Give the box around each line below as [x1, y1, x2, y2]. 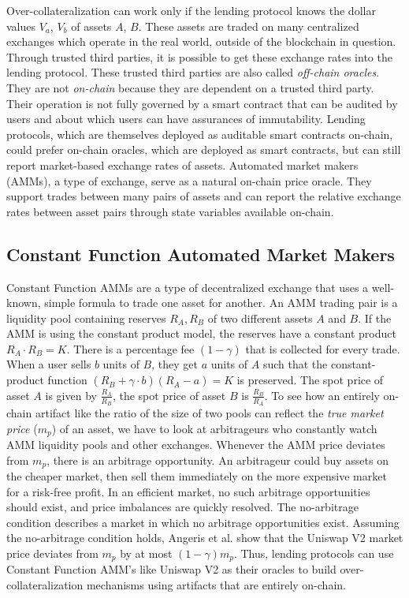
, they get [151, 356, 198, 372]
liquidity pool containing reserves [6, 309, 166, 326]
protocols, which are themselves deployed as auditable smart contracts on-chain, [6, 125, 393, 142]
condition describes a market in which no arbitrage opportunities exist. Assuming [6, 514, 400, 530]
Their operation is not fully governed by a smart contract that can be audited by [6, 95, 398, 111]
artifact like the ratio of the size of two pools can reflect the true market [35, 404, 384, 420]
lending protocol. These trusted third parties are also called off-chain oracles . [6, 64, 380, 80]
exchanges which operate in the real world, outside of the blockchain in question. [6, 33, 396, 50]
